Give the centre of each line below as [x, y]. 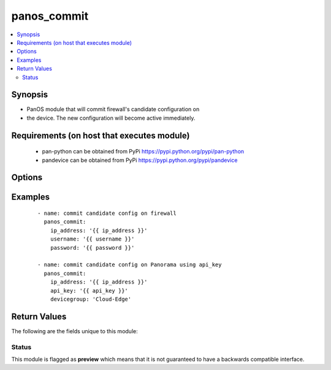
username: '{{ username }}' [92, 239]
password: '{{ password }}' [92, 248]
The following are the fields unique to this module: [74, 331]
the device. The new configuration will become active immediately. [111, 118]
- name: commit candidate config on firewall [107, 214]
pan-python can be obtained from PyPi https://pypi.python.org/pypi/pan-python [143, 152]
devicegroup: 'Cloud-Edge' [91, 299]
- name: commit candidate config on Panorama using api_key [130, 265]
